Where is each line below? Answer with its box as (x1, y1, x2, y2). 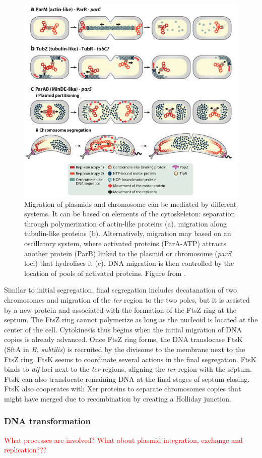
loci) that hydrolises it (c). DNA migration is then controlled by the (24, 258, 234, 268)
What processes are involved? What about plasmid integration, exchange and (4, 434, 243, 445)
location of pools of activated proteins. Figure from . (24, 267, 186, 278)
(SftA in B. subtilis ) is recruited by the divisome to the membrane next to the (4, 343, 245, 354)
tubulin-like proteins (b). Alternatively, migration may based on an (24, 228, 231, 239)
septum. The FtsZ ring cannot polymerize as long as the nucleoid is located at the (4, 314, 258, 325)
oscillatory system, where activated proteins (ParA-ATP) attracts (24, 238, 227, 249)
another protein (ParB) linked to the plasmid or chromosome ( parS (24, 248, 232, 258)
